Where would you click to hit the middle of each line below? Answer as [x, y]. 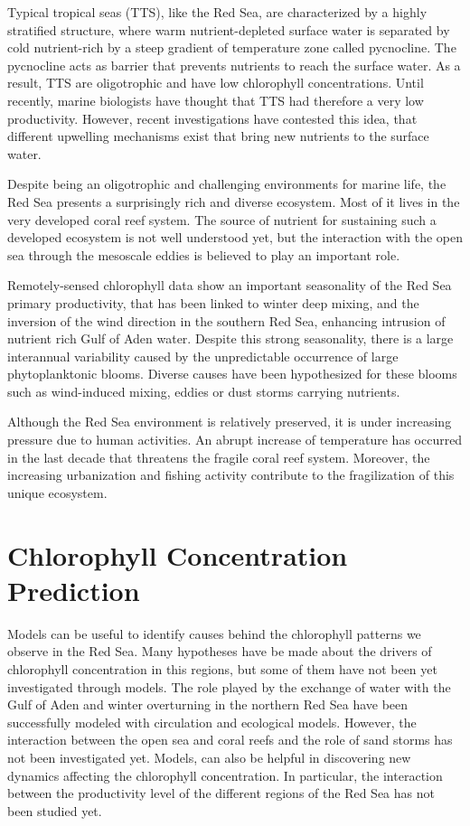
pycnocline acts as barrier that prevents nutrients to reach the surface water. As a [234, 65]
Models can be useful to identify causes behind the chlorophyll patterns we [214, 633]
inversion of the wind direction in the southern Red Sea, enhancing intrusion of [226, 320]
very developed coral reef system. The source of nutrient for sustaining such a [222, 219]
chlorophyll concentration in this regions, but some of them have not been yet [222, 668]
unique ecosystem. [57, 492]
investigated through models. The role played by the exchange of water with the [229, 686]
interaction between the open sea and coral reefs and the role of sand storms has [230, 740]
